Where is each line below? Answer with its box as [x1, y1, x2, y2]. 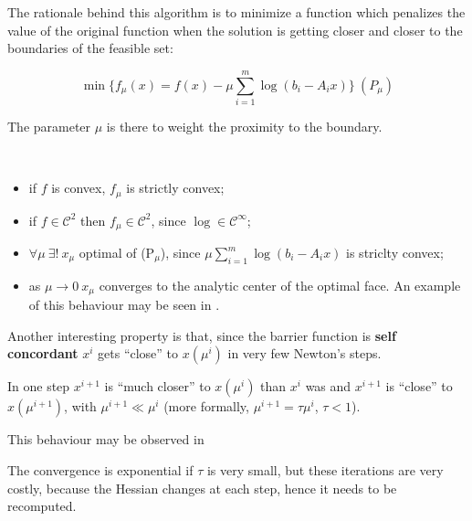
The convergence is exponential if [7, 461, 194, 480]
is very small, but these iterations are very [206, 461, 444, 480]
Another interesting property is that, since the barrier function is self [7, 325, 396, 345]
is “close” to [385, 377, 453, 396]
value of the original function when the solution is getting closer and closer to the [7, 20, 463, 39]
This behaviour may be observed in [7, 430, 205, 449]
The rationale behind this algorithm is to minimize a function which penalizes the [7, 3, 466, 21]
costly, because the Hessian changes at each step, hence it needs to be [7, 478, 397, 497]
